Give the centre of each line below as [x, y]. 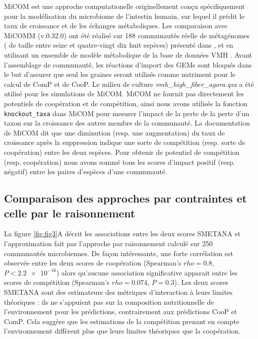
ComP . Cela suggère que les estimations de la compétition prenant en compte [122, 321]
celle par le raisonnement [70, 213]
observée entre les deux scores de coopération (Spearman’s [93, 263]
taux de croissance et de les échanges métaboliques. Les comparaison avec [116, 26]
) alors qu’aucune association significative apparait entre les [147, 272]
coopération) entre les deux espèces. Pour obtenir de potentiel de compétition [122, 152]
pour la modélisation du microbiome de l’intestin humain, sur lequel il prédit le [124, 16]
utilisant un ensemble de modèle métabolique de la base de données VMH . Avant [128, 54]
